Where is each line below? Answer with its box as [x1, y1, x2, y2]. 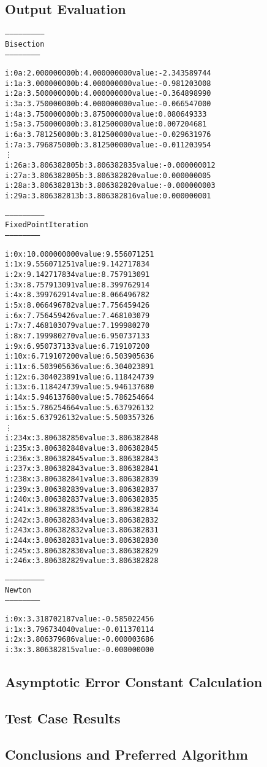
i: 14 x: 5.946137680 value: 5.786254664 [5, 392, 154, 402]
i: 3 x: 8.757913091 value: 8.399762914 [5, 280, 150, 289]
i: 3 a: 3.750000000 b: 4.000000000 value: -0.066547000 [5, 99, 211, 109]
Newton [5, 585, 31, 594]
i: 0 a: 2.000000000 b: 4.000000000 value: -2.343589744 [5, 69, 211, 78]
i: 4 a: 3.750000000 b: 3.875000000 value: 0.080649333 [5, 109, 207, 119]
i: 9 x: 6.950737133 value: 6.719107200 [5, 341, 150, 351]
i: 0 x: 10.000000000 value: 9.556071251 [5, 249, 154, 259]
